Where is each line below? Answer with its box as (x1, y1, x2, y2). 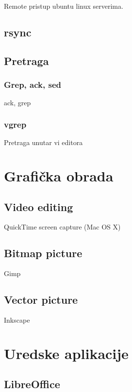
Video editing (4, 199, 73, 214)
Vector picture (4, 292, 78, 307)
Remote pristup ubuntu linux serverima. (4, 1, 123, 11)
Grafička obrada (4, 165, 114, 185)
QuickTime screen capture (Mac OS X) (4, 222, 121, 232)
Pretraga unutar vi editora (4, 137, 83, 147)
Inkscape (4, 314, 30, 325)
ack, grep (4, 98, 31, 108)
